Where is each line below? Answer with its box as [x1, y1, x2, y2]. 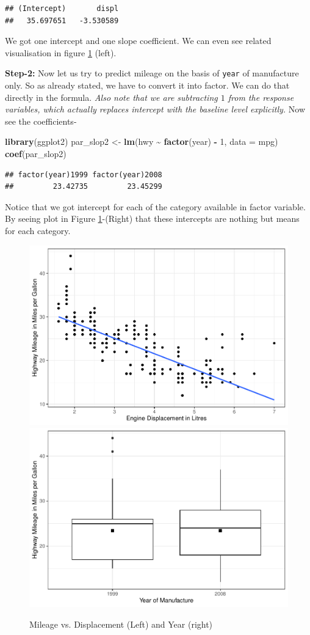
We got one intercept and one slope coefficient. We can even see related [5, 34, 272, 47]
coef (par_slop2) [5, 147, 67, 160]
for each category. [5, 224, 71, 237]
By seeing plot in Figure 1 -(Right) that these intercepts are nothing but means [5, 212, 300, 225]
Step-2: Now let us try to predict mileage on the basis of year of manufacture [5, 67, 299, 79]
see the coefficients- [5, 114, 77, 127]
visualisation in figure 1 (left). [5, 46, 117, 59]
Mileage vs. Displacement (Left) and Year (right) [29, 617, 213, 630]
